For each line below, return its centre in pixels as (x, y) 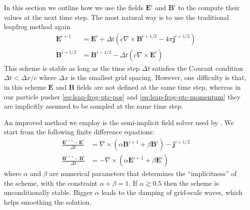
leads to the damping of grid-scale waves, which (172, 192)
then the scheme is (191, 183)
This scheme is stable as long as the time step (72, 68)
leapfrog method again (37, 26)
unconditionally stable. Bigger (48, 192)
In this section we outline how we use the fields (74, 7)
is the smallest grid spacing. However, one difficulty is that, (158, 77)
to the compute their (209, 7)
